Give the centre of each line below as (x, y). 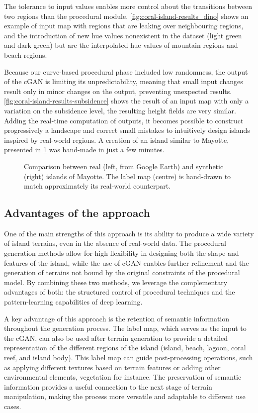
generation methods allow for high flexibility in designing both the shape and (122, 253)
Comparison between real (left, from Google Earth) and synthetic (124, 166)
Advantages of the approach (77, 213)
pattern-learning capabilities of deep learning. (73, 302)
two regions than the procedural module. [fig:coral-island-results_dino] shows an (126, 16)
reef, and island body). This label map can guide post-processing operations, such (129, 358)
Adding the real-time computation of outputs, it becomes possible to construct (124, 120)
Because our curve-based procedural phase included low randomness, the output (126, 71)
